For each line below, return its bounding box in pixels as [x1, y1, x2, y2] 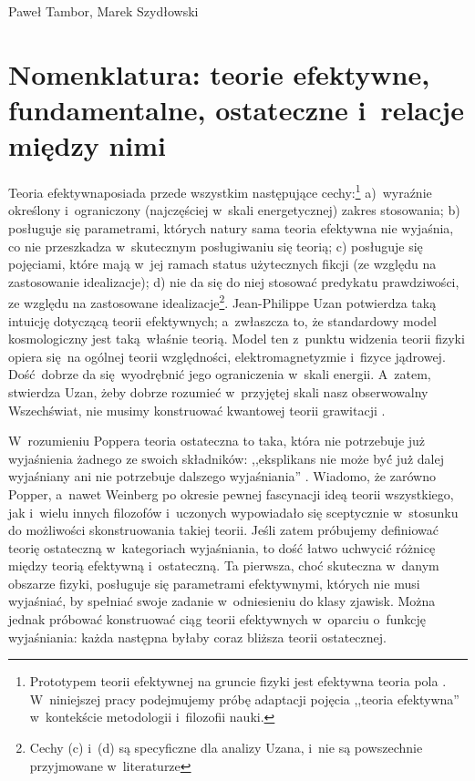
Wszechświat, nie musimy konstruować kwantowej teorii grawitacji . [8, 400, 386, 419]
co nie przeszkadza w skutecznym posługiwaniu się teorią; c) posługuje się [8, 236, 423, 255]
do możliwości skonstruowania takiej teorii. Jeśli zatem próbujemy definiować [8, 520, 439, 540]
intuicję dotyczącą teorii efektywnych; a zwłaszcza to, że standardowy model [8, 311, 437, 330]
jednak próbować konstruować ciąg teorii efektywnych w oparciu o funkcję [8, 610, 426, 629]
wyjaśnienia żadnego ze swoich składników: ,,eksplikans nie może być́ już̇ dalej [8, 448, 444, 468]
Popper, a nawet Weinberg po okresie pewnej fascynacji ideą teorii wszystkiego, [8, 484, 454, 503]
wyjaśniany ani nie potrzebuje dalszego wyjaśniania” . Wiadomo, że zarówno [8, 467, 436, 486]
